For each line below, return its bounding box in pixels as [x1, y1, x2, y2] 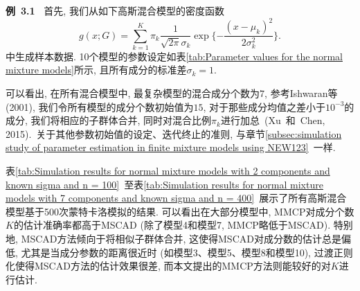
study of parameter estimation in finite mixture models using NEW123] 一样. [6, 140, 336, 155]
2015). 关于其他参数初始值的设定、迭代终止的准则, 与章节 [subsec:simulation [6, 126, 342, 141]
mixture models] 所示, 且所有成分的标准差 [6, 62, 187, 77]
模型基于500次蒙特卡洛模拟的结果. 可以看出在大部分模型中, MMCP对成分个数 [6, 204, 354, 218]
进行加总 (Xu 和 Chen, [220, 113, 325, 127]
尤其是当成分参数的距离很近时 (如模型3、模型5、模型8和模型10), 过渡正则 [21, 245, 353, 259]
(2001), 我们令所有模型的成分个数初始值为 [6, 99, 194, 114]
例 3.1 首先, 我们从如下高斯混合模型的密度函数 [6, 3, 224, 17]
